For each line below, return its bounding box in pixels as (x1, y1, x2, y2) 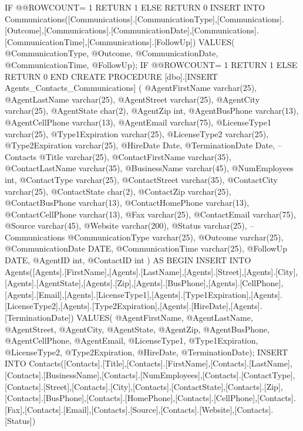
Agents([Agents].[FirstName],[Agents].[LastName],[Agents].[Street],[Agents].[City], (5, 265, 298, 277)
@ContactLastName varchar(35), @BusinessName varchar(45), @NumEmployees (5, 162, 294, 174)
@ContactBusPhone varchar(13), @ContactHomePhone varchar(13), (5, 196, 250, 209)
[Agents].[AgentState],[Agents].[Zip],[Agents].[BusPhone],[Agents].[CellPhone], (5, 277, 284, 289)
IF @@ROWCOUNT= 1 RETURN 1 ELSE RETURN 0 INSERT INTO (5, 1, 265, 13)
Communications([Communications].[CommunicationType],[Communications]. (5, 12, 284, 25)
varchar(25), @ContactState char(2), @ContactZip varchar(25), (5, 185, 231, 197)
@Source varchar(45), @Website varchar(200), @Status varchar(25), (5, 219, 247, 232)
